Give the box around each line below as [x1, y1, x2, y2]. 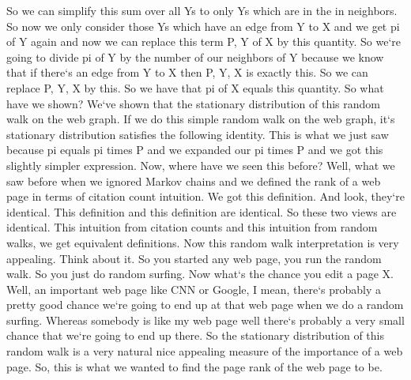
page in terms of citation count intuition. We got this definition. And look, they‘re [6, 188, 405, 205]
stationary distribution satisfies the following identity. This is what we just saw [6, 126, 389, 142]
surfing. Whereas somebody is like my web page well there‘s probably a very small [6, 311, 405, 328]
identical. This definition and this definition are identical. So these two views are [6, 203, 397, 220]
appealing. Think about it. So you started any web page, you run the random [6, 250, 382, 266]
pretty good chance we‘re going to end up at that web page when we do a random [6, 296, 404, 313]
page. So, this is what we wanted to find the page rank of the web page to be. [6, 358, 383, 374]
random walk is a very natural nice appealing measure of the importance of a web [6, 343, 403, 359]
